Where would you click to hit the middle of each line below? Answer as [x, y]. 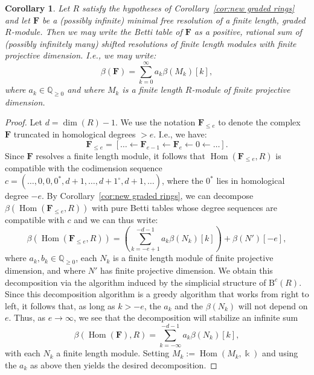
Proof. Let [24, 122]
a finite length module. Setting [113, 353]
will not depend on [273, 305]
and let [18, 20]
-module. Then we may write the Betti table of [97, 32]
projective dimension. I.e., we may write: [81, 55]
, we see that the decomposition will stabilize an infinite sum [186, 317]
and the [189, 305]
